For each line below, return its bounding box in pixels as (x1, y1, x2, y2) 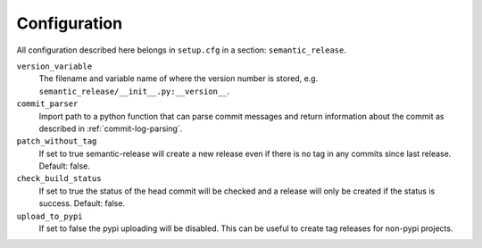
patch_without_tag (16, 136, 97, 146)
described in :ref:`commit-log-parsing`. (38, 123, 183, 134)
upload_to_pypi (16, 211, 84, 221)
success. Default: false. (38, 198, 125, 209)
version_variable (16, 61, 93, 71)
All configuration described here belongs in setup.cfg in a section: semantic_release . (16, 45, 347, 55)
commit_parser (16, 99, 79, 109)
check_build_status (16, 174, 102, 184)
